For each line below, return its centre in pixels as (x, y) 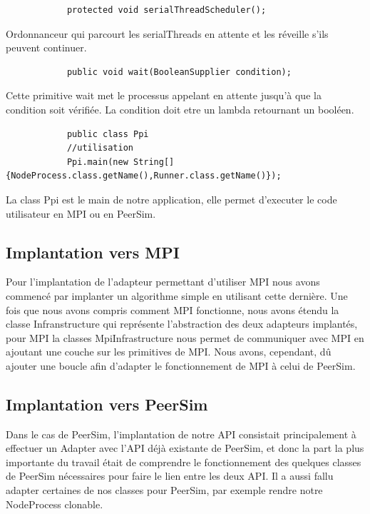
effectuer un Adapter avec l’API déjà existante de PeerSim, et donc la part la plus (185, 448)
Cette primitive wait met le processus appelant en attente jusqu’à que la (164, 95)
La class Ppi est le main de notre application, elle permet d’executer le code (171, 199)
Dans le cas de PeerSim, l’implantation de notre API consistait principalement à (181, 434)
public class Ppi (108, 134)
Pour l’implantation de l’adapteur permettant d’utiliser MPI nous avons (163, 282)
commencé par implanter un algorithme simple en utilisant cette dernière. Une (177, 295)
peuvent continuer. (46, 47)
